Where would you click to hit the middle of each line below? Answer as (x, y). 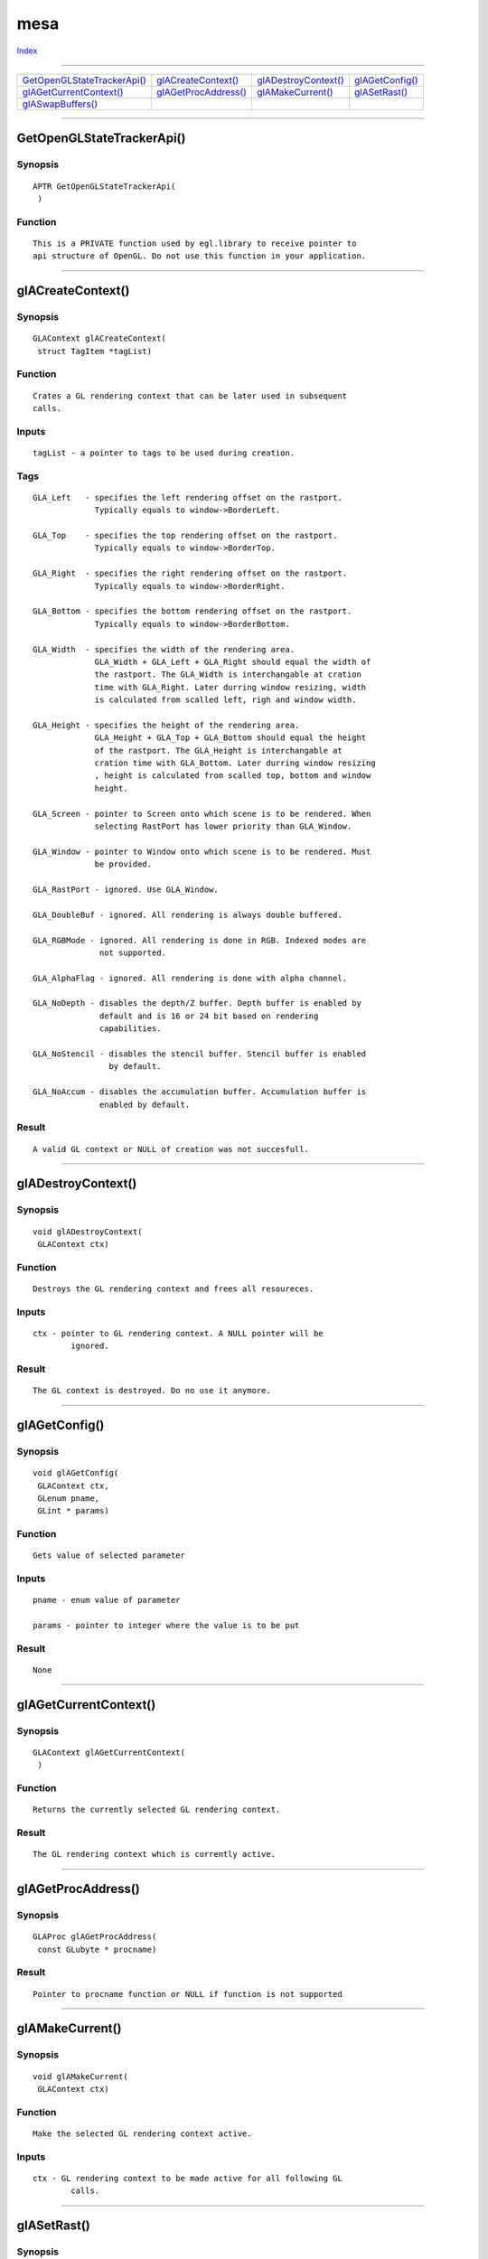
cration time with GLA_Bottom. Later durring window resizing (235, 763)
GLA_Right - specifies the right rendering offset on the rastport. (190, 573)
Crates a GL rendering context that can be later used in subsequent (190, 396)
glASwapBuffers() (60, 104)
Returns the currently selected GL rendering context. (157, 1810)
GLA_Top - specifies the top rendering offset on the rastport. (185, 536)
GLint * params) (73, 1511)
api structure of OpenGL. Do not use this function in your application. (200, 256)
